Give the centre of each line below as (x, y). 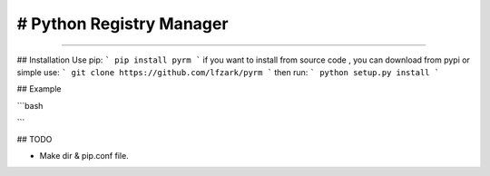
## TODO (34, 139)
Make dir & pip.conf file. (84, 155)
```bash (30, 105)
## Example (39, 89)
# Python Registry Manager (122, 24)
